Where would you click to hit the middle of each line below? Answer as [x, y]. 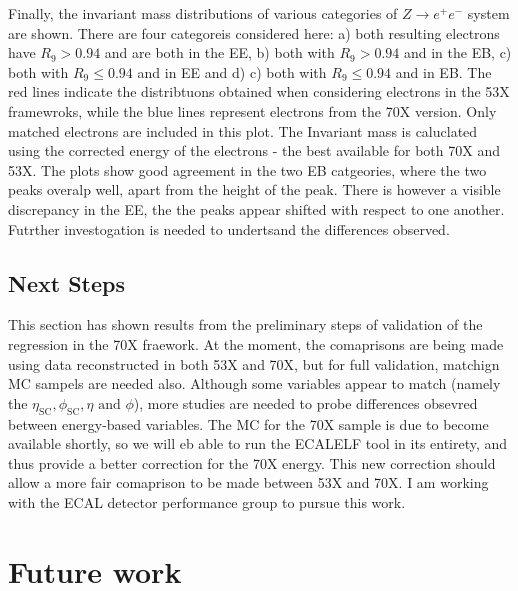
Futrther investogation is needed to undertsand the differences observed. [229, 228]
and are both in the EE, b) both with [219, 52]
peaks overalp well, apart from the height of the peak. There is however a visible [254, 189]
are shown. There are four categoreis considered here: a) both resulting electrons [254, 32]
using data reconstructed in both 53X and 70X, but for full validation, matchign [254, 363]
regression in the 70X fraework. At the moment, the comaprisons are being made [256, 343]
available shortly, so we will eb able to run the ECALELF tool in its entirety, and [258, 443]
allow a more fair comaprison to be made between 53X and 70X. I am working [248, 482]
